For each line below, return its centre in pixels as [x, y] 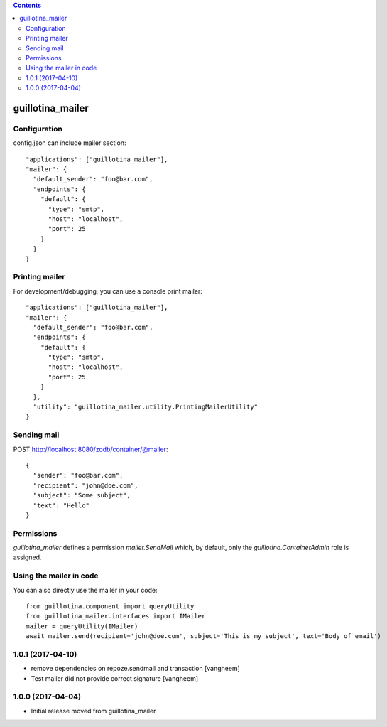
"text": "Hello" [61, 505]
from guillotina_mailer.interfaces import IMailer [116, 616]
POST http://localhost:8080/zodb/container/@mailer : [91, 449]
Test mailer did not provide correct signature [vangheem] [115, 678]
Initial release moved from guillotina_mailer [93, 711]
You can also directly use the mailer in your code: [85, 590]
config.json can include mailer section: [70, 143]
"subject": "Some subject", [82, 495]
